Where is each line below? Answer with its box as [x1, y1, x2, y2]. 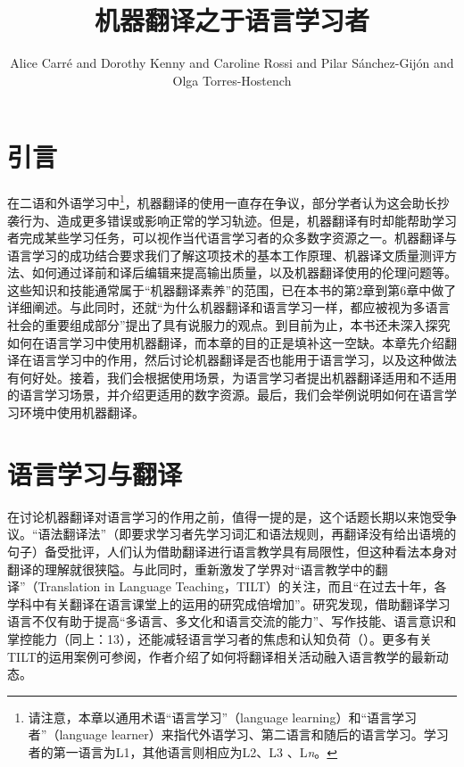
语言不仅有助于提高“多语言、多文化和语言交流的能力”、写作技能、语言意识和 [7, 612, 457, 631]
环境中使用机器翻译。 [19, 403, 145, 422]
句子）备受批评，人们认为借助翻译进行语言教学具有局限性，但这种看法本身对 [7, 541, 457, 560]
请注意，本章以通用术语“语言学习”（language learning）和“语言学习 [28, 707, 418, 726]
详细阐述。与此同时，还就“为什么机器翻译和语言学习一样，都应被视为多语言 [7, 298, 451, 317]
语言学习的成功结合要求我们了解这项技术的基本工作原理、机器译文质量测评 [7, 245, 444, 264]
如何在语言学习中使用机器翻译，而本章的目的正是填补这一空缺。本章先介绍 [7, 333, 444, 351]
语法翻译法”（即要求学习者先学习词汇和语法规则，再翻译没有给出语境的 [37, 524, 457, 543]
